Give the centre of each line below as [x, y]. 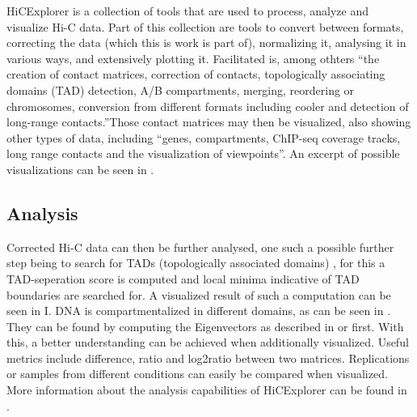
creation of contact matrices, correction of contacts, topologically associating [196, 74]
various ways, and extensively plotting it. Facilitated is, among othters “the [193, 58]
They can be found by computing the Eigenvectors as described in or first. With [205, 326]
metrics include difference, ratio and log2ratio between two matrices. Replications [208, 357]
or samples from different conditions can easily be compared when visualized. [197, 374]
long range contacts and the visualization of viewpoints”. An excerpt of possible [203, 153]
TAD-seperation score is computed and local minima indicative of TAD [183, 278]
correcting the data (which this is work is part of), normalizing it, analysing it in [206, 43]
